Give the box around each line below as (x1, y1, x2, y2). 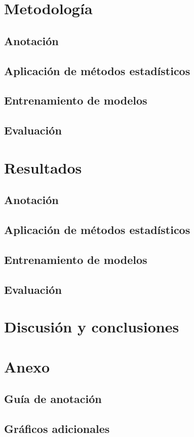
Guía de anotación (4, 391, 102, 407)
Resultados (4, 157, 82, 178)
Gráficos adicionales (4, 420, 110, 436)
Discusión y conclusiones (4, 316, 179, 337)
